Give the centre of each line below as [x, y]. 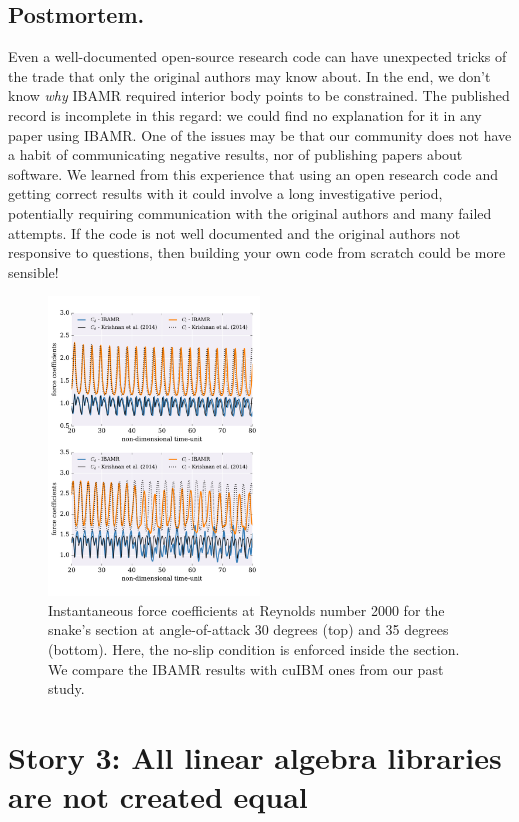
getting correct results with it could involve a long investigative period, [225, 193]
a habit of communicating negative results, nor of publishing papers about [235, 154]
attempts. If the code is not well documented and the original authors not [234, 232]
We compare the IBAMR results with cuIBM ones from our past [246, 668]
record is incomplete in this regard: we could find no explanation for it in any [245, 114]
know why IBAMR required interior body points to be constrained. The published [259, 95]
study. [66, 688]
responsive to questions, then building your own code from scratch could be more [257, 252]
